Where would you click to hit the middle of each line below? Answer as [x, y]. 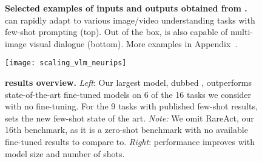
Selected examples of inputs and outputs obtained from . [126, 8]
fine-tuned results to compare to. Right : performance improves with [130, 141]
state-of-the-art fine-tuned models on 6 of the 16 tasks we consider [128, 94]
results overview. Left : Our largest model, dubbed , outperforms [128, 83]
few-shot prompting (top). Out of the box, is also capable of [116, 32]
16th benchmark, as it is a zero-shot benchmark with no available [126, 130]
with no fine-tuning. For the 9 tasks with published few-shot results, [131, 106]
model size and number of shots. [65, 153]
